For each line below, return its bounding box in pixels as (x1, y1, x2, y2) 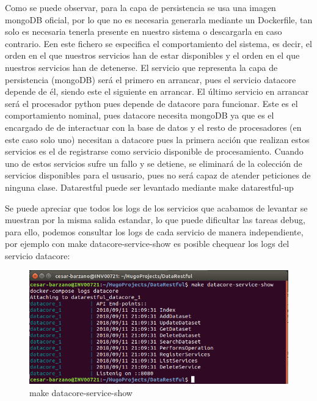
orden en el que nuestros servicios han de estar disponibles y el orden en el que (5, 49, 300, 62)
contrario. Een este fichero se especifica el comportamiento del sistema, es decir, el (5, 37, 312, 50)
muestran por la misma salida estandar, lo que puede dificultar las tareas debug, (5, 213, 305, 226)
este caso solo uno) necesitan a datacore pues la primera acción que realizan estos (5, 133, 310, 145)
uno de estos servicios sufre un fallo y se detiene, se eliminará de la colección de (5, 156, 302, 169)
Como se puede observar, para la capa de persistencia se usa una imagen (5, 1, 276, 13)
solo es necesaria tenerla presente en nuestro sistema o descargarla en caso (5, 25, 282, 38)
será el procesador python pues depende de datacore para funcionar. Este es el (5, 97, 298, 109)
